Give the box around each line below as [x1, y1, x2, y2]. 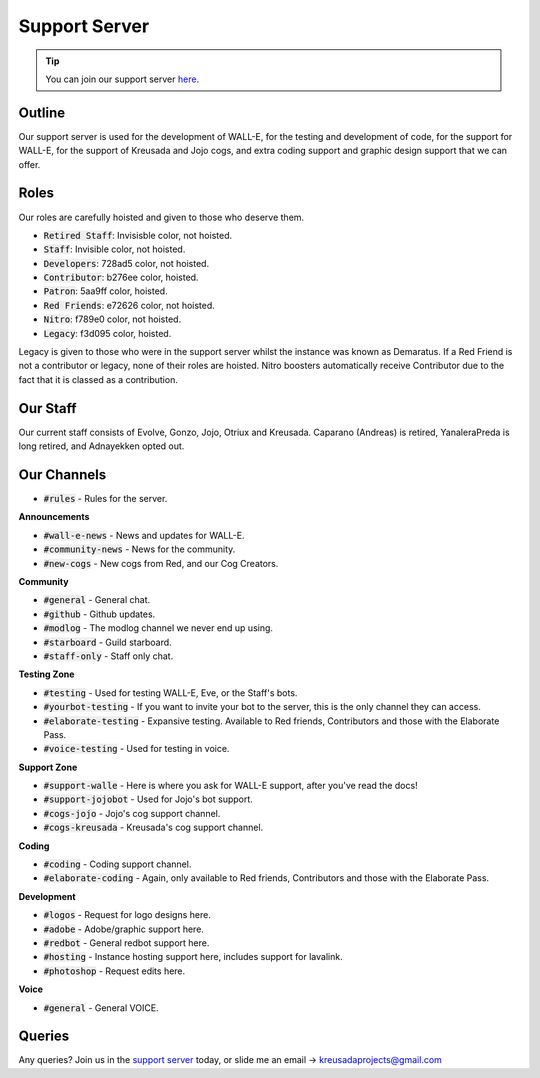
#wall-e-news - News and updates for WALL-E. [43, 529, 245, 541]
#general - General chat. [43, 594, 151, 606]
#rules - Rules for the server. [43, 493, 168, 505]
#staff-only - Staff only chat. [43, 650, 174, 662]
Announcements [18, 511, 90, 523]
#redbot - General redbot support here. [43, 936, 210, 949]
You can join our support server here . [45, 73, 200, 85]
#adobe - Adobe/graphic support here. [43, 923, 205, 935]
